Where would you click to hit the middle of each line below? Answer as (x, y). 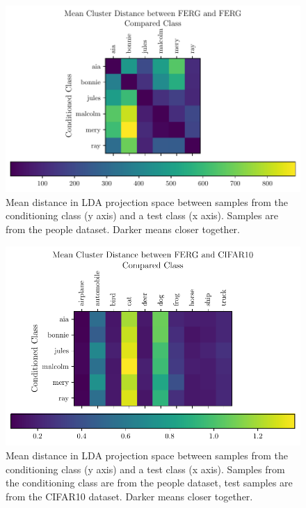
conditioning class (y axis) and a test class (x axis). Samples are (142, 215)
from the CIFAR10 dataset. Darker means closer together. (129, 496)
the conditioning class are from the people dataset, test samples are (149, 483)
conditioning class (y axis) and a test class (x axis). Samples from (145, 469)
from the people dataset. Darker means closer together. (123, 229)
